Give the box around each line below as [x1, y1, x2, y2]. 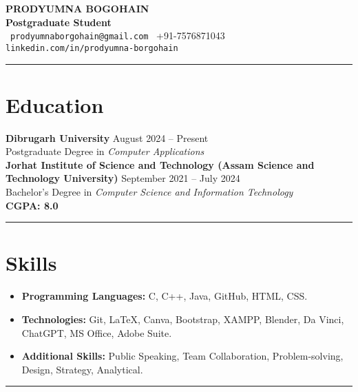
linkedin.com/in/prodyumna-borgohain [6, 43, 178, 53]
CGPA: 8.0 [6, 198, 59, 212]
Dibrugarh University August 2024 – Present [6, 130, 209, 145]
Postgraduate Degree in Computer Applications [6, 144, 204, 158]
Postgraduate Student [6, 14, 112, 29]
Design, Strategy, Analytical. [21, 362, 143, 376]
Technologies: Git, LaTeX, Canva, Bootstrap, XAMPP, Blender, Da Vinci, [21, 311, 344, 326]
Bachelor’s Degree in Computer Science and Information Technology [6, 185, 293, 198]
